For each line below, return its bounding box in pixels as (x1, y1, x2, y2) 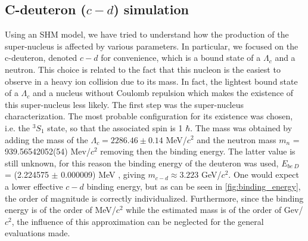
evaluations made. (5, 227, 70, 239)
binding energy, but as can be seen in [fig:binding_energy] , (86, 180, 301, 192)
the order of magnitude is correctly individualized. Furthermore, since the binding (5, 191, 304, 204)
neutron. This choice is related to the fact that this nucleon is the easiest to (5, 63, 281, 75)
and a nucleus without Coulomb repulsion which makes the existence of (33, 86, 294, 99)
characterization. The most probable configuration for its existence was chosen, (5, 110, 293, 122)
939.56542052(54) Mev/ (5, 145, 91, 157)
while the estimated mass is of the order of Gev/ (126, 203, 303, 216)
